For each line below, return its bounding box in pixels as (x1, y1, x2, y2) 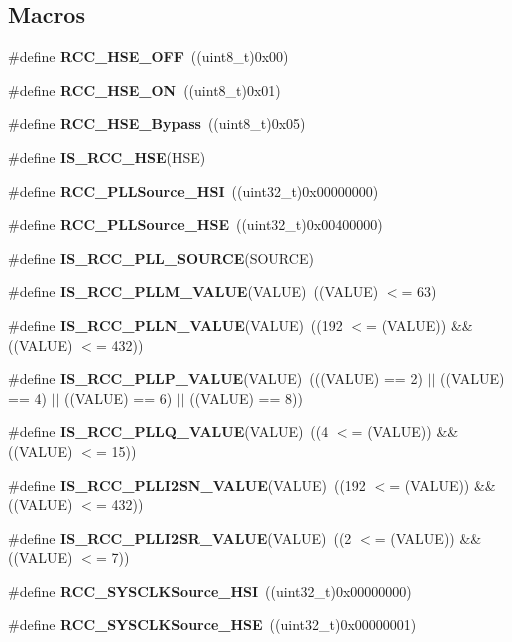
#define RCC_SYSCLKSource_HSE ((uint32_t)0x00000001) (8, 614, 417, 635)
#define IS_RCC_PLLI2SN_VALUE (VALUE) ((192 (8, 474, 366, 495)
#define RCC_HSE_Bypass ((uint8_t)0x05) (8, 113, 306, 134)
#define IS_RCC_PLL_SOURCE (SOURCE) (8, 247, 314, 268)
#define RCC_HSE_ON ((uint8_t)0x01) (8, 79, 281, 100)
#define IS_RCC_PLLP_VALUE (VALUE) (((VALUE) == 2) (8, 368, 423, 389)
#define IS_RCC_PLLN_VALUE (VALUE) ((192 (8, 314, 343, 335)
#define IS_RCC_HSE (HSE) (8, 146, 206, 167)
